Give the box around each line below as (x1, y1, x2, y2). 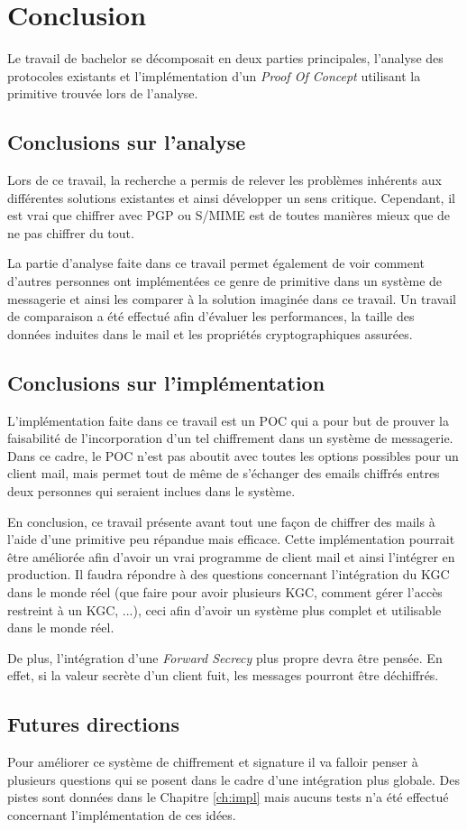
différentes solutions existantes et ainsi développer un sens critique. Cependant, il (7, 188, 455, 207)
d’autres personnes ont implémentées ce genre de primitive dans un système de (7, 272, 443, 290)
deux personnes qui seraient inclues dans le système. (7, 482, 296, 501)
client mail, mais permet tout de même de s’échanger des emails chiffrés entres (7, 464, 440, 483)
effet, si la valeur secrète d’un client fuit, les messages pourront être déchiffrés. (7, 666, 439, 685)
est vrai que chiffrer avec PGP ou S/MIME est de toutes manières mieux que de (7, 206, 451, 225)
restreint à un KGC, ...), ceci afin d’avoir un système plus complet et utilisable (7, 600, 442, 619)
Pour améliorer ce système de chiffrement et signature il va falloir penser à (7, 752, 418, 771)
